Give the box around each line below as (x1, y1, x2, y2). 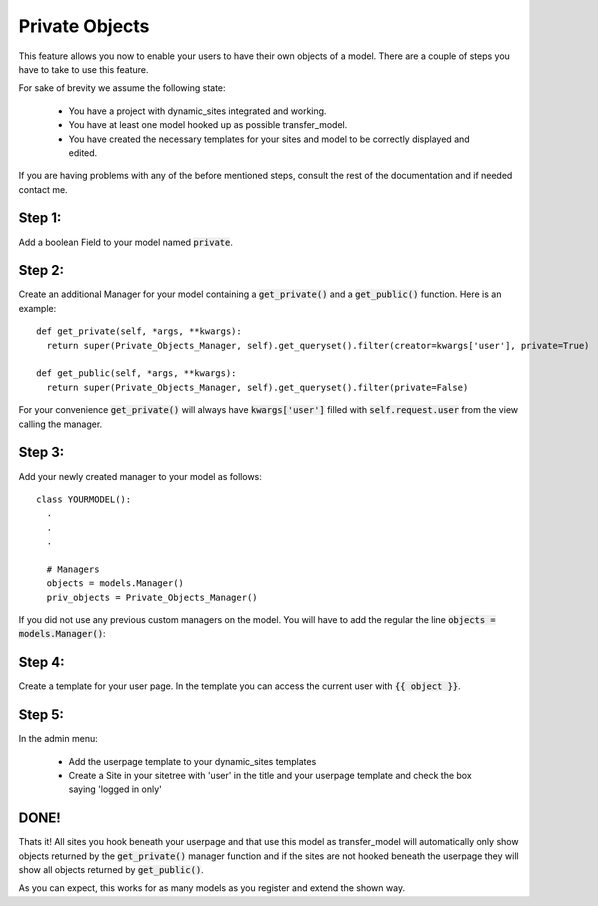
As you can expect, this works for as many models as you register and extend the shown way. (18, 882, 405, 894)
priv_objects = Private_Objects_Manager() (46, 591, 259, 603)
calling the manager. (18, 418, 103, 430)
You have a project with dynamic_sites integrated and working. (68, 105, 327, 117)
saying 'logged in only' (68, 783, 162, 795)
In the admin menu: (18, 733, 99, 745)
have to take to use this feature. (18, 63, 149, 75)
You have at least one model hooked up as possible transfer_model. (68, 119, 348, 131)
